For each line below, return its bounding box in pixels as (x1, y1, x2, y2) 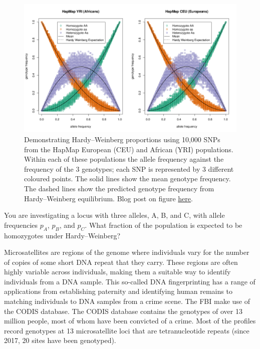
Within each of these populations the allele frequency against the (24, 154, 224, 164)
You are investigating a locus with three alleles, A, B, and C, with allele (4, 210, 225, 220)
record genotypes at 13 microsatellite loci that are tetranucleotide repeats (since (4, 325, 249, 335)
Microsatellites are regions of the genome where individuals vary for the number (4, 247, 249, 257)
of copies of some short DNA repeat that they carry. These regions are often (4, 256, 238, 267)
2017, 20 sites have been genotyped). (4, 335, 116, 345)
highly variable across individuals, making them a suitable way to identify (4, 266, 231, 277)
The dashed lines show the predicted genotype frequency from (24, 183, 214, 193)
